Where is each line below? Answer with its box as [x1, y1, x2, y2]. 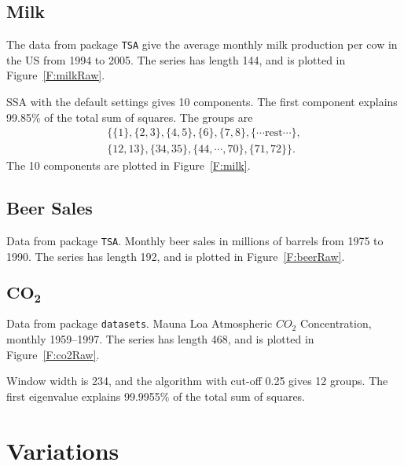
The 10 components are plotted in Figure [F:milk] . [6, 157, 251, 174]
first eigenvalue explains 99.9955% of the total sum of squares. [6, 387, 306, 404]
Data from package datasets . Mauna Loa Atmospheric [6, 315, 273, 332]
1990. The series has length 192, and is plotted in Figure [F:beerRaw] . [6, 248, 345, 264]
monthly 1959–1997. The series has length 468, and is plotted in [6, 330, 314, 347]
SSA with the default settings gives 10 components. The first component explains [6, 94, 398, 110]
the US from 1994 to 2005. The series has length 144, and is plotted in [6, 51, 346, 68]
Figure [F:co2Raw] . [6, 346, 100, 362]
